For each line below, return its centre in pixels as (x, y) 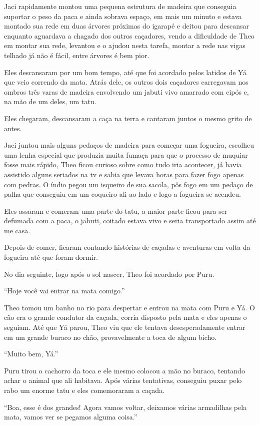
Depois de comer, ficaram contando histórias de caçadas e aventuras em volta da (127, 247)
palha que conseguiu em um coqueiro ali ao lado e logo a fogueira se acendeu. (122, 194)
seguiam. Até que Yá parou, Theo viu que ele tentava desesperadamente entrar (125, 327)
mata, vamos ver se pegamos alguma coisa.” (71, 417)
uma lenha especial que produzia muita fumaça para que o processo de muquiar (126, 154)
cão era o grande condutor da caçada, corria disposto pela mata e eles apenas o (125, 317)
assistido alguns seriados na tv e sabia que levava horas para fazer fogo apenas (124, 174)
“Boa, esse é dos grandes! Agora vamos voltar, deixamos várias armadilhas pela (125, 407)
